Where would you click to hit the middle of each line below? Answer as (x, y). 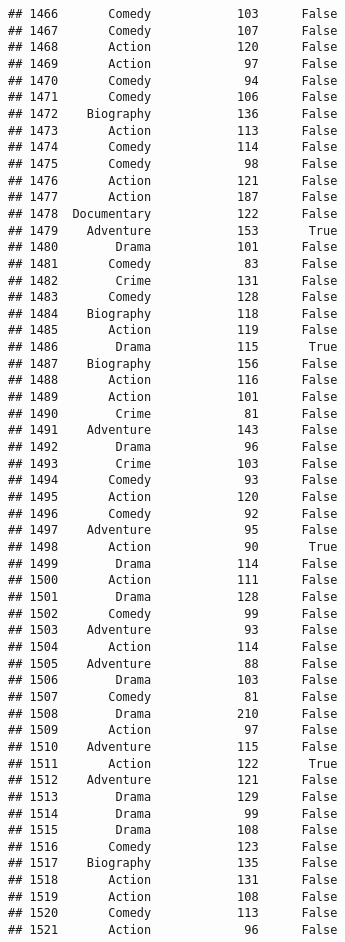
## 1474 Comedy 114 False (173, 147)
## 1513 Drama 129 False (173, 796)
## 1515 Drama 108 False (173, 830)
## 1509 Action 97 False (173, 730)
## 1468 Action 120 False (173, 47)
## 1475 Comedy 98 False (173, 163)
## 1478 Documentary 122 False (173, 213)
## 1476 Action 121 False (173, 180)
